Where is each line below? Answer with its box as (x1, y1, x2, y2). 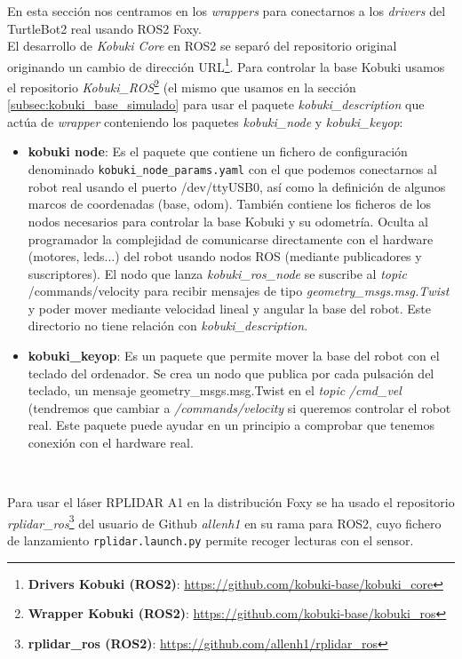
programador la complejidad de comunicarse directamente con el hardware (28, 229, 434, 248)
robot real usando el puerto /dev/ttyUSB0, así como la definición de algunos (28, 177, 446, 195)
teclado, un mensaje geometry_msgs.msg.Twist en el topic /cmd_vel (28, 381, 402, 400)
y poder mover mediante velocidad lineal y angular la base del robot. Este (28, 298, 431, 317)
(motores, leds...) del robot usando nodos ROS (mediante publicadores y (28, 247, 422, 266)
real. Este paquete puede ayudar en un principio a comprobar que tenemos (28, 416, 434, 434)
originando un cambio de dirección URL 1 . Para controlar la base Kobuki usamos (7, 54, 445, 75)
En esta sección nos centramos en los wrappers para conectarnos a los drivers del (7, 2, 446, 20)
